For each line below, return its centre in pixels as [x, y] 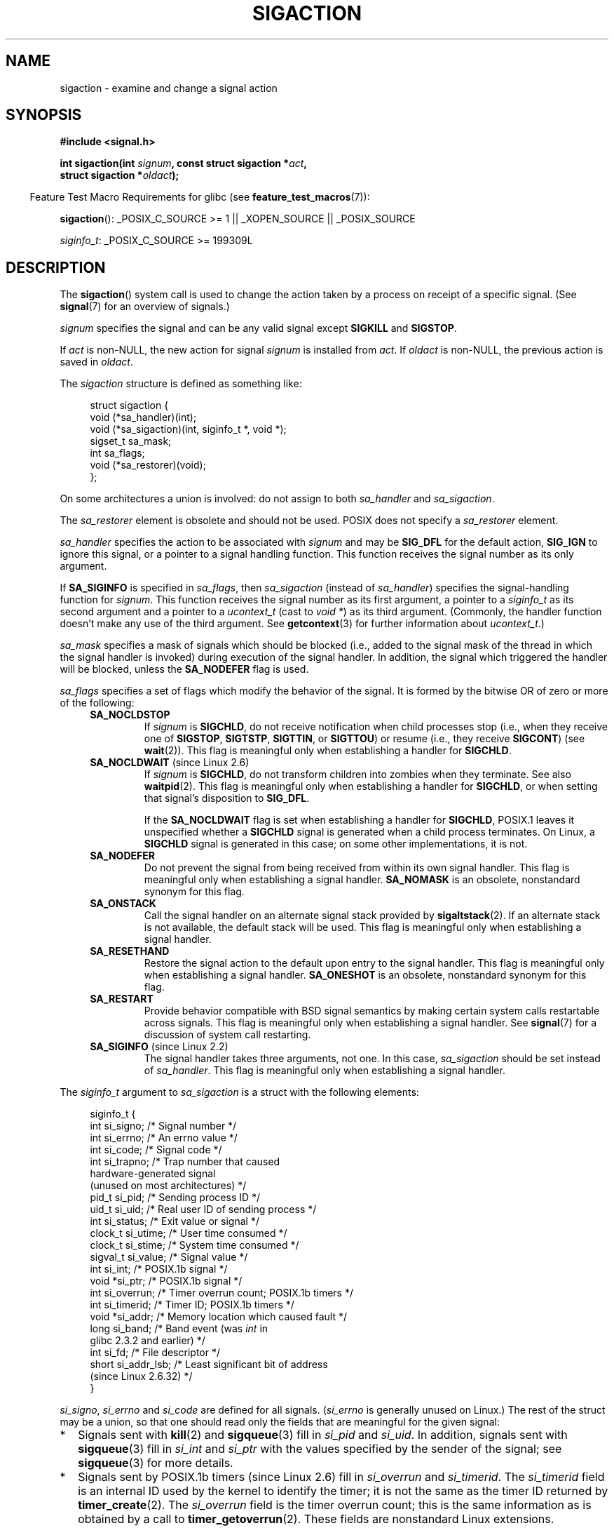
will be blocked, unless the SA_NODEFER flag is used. [184, 669]
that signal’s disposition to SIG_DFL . [227, 798]
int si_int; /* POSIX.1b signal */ [159, 1269]
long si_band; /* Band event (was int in [179, 1329]
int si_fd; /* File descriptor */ [155, 1353]
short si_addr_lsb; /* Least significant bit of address [209, 1365]
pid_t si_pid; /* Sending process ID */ [175, 1198]
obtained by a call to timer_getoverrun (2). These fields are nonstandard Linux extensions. [316, 1519]
